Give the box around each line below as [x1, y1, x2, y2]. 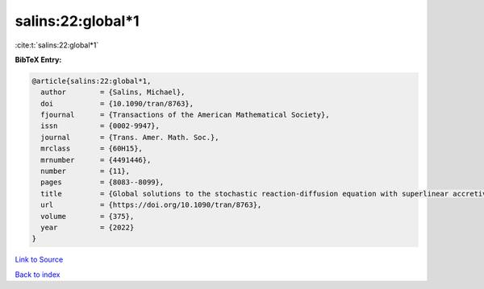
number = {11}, [40, 167, 131, 176]
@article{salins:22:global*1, [31, 76, 152, 85]
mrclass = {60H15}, [40, 144, 143, 153]
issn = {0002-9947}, [40, 122, 161, 130]
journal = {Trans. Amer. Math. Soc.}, [40, 133, 219, 142]
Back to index [15, 270, 60, 279]
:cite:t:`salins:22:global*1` [15, 40, 99, 50]
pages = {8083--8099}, [40, 178, 165, 187]
